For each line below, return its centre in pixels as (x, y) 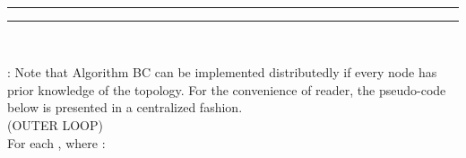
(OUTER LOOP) (55, 124)
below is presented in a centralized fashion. (125, 107)
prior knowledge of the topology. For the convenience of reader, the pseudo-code (227, 89)
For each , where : (56, 142)
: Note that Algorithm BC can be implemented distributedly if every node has (222, 72)
